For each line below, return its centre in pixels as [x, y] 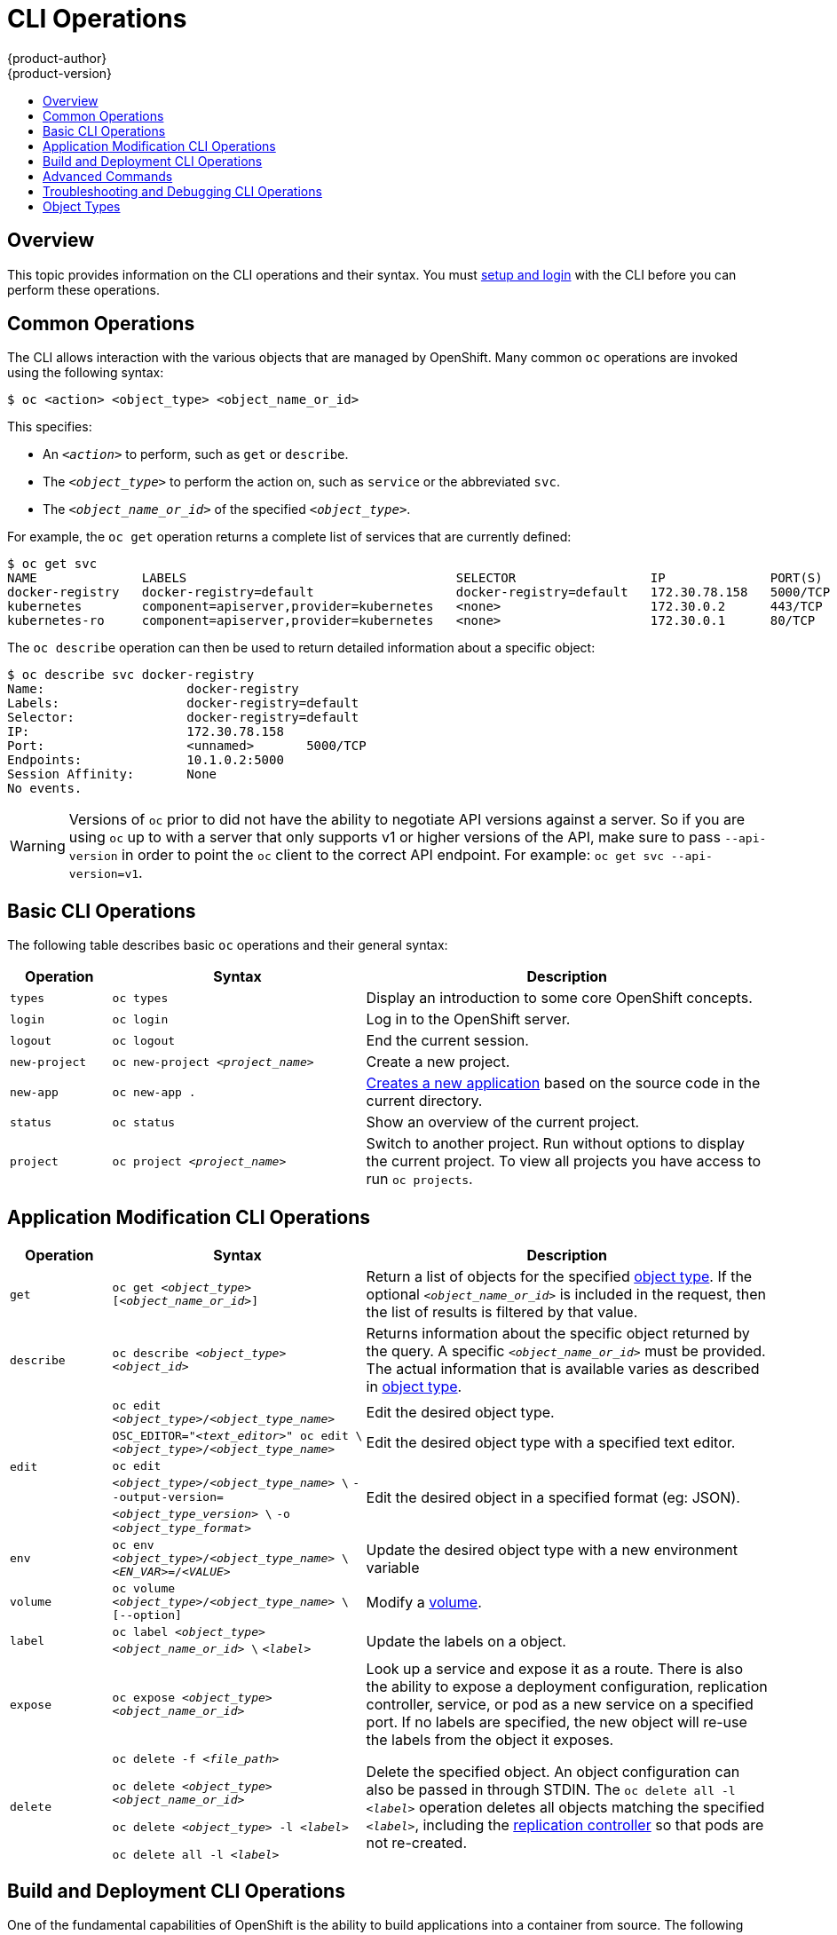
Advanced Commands [108, 176]
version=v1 [104, 874]
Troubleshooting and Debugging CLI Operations [182, 191]
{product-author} [57, 58]
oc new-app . [154, 1092]
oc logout [144, 1040]
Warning [38, 846]
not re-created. [416, 1842]
